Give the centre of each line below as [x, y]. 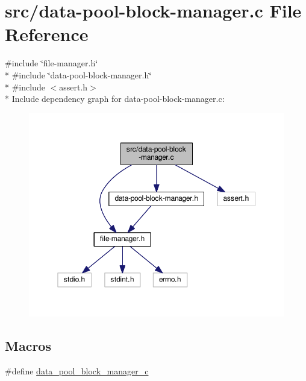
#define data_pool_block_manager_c [77, 370]
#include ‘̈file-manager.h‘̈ [52, 63]
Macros [28, 346]
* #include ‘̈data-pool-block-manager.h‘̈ [78, 74]
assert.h [73, 87]
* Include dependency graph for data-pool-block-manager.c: [115, 99]
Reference [47, 34]
